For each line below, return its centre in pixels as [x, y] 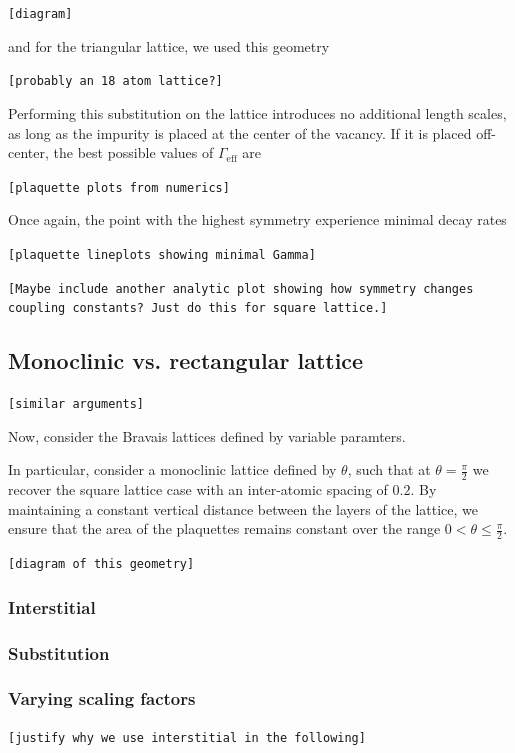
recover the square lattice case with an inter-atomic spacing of [198, 489]
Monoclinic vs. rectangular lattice [186, 360]
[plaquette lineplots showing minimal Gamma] [162, 254]
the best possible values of [133, 152]
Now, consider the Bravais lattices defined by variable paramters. [207, 435]
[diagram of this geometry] [101, 564]
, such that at [389, 469]
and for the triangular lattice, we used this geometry [169, 45]
